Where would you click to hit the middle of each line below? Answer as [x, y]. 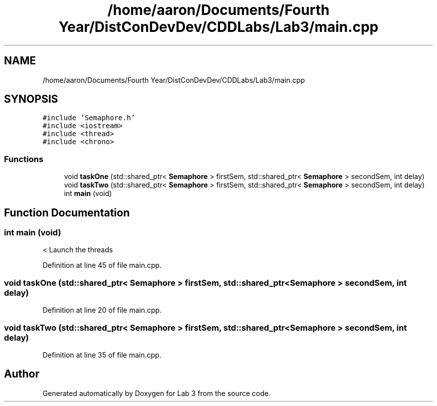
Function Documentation [67, 212]
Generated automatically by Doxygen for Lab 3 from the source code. [157, 393]
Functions [24, 159]
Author [22, 374]
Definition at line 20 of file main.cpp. [102, 310]
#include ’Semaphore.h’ [89, 118]
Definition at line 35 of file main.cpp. [102, 355]
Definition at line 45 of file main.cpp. [102, 265]
